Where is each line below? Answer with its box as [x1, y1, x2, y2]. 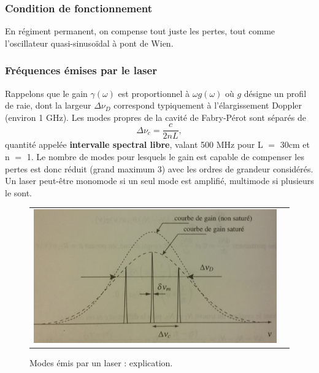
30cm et [280, 138, 310, 151]
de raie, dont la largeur [5, 99, 91, 112]
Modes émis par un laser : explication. [29, 356, 173, 369]
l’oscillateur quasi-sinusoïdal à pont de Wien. [5, 36, 174, 49]
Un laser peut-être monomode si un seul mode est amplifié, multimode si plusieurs [5, 174, 314, 187]
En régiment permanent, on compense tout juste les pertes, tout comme [5, 25, 275, 37]
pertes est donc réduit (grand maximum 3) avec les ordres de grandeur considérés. [5, 162, 313, 175]
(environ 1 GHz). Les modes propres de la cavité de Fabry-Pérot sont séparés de [5, 110, 306, 123]
